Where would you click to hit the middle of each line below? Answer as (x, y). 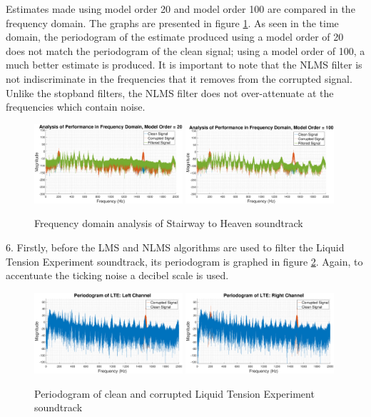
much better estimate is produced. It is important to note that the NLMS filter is (184, 65)
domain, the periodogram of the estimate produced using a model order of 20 (175, 37)
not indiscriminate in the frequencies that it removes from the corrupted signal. (179, 78)
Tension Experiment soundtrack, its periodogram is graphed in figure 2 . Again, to (184, 261)
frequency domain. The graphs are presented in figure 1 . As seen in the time (172, 22)
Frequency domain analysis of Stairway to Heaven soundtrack (169, 223)
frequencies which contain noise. (76, 107)
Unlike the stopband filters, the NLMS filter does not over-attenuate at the (170, 92)
